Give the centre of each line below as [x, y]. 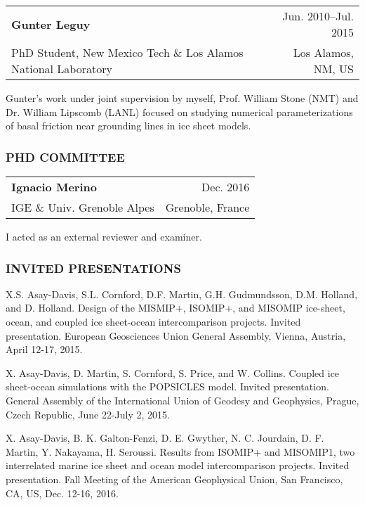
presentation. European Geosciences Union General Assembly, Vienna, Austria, [176, 335]
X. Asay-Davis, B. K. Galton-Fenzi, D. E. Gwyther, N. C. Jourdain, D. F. [165, 438]
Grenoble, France [207, 207]
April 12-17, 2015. [44, 349]
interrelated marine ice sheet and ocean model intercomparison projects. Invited [178, 465]
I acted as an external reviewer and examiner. [104, 236]
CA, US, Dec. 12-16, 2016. [62, 493]
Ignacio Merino [54, 187]
